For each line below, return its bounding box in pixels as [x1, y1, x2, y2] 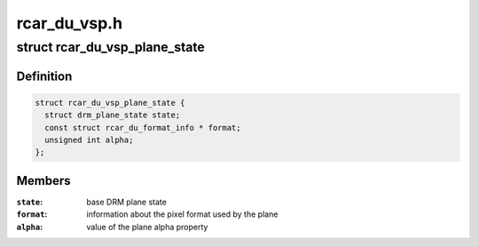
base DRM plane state [86, 196, 168, 207]
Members [16, 173, 71, 188]
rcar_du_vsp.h [16, 13, 123, 33]
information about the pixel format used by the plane [86, 209, 279, 219]
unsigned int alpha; [44, 134, 134, 145]
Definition [16, 68, 73, 84]
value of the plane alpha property [86, 221, 208, 232]
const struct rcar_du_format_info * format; [44, 123, 241, 132]
